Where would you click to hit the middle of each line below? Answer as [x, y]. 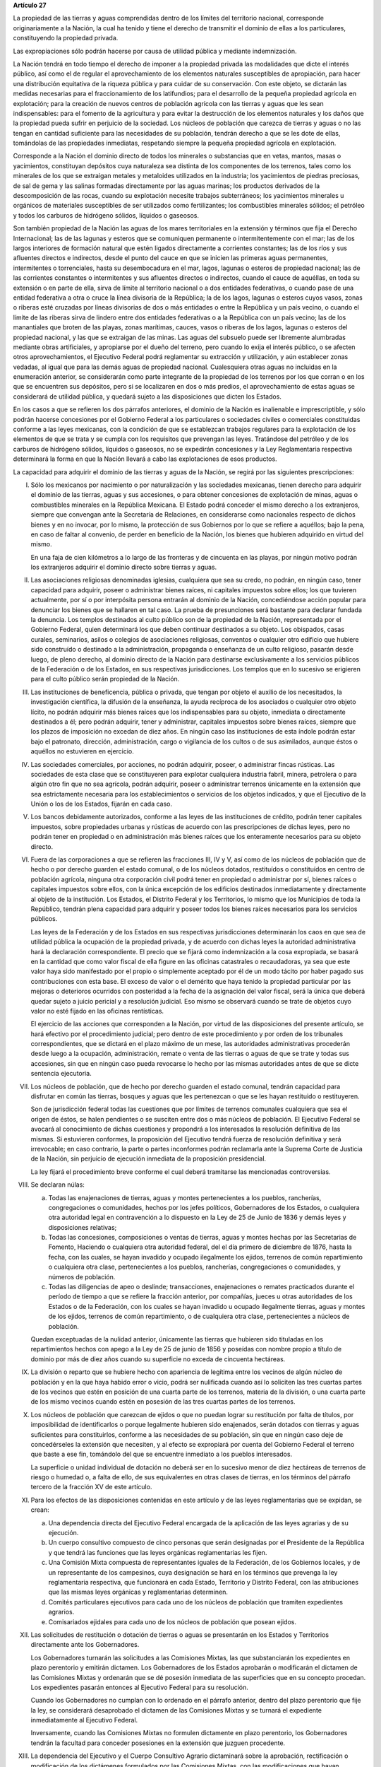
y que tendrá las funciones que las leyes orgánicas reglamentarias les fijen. [158, 1552]
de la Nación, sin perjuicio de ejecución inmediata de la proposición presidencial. [149, 1158]
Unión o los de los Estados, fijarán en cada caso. [102, 804]
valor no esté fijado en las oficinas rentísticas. [97, 1011]
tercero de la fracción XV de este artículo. [91, 1487]
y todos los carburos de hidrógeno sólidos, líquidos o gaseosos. [106, 215]
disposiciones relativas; [83, 1227]
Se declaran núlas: [58, 1185]
